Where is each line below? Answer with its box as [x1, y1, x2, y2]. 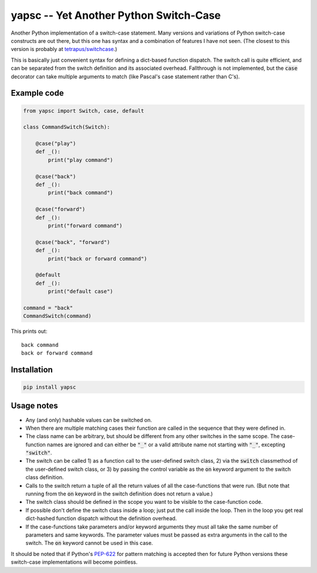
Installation [11, 365, 53, 375]
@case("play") [35, 140, 76, 147]
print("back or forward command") [48, 255, 147, 262]
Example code [11, 88, 64, 98]
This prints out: [11, 328, 48, 335]
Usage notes [11, 401, 58, 411]
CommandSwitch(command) [23, 313, 92, 319]
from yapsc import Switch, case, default [23, 107, 144, 114]
